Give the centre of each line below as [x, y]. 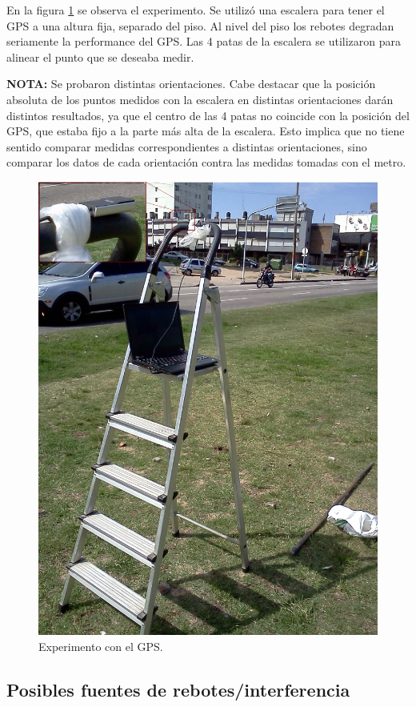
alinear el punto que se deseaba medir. [100, 56]
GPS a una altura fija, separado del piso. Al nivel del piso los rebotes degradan [200, 25]
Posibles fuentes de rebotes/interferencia [178, 689]
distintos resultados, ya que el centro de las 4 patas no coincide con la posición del [208, 115]
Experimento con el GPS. [101, 646]
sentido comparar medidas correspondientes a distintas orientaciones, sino [187, 146]
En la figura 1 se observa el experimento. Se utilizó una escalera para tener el [196, 10]
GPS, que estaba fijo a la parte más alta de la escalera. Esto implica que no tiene [206, 131]
